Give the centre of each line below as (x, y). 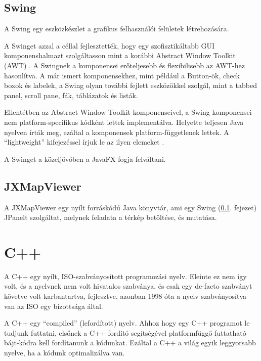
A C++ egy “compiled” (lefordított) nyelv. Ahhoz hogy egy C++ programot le (127, 323)
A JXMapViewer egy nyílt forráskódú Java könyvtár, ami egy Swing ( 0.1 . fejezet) (130, 207)
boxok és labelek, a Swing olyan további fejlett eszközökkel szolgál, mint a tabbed (130, 85)
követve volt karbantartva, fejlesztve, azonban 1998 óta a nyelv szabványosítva (125, 296)
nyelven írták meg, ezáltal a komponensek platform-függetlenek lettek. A (117, 132)
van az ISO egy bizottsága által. (54, 306)
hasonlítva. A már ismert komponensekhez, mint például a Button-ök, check (122, 75)
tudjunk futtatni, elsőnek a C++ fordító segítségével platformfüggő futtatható (125, 332)
